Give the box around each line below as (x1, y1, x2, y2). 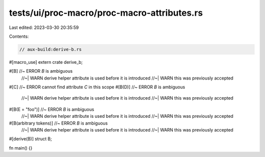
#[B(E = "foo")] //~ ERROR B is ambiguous (9, 106, 94, 112)
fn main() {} (9, 145, 33, 151)
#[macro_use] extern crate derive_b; (9, 59, 83, 65)
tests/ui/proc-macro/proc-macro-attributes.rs (9, 7, 203, 18)
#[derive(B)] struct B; (9, 136, 52, 142)
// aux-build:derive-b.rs (19, 47, 82, 52)
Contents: (9, 33, 29, 39)
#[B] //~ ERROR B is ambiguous (9, 68, 73, 74)
